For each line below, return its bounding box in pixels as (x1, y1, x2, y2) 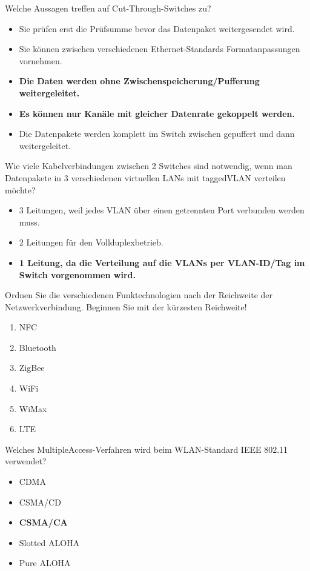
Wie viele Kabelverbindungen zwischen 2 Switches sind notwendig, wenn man (5, 159, 292, 172)
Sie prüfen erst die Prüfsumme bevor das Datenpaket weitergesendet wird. (19, 22, 295, 35)
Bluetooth (19, 341, 56, 353)
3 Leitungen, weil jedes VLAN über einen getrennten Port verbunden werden (19, 204, 305, 216)
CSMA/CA (19, 516, 68, 529)
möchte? (5, 183, 36, 196)
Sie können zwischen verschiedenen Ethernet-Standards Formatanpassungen (19, 42, 300, 55)
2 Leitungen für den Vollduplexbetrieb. (19, 236, 163, 249)
